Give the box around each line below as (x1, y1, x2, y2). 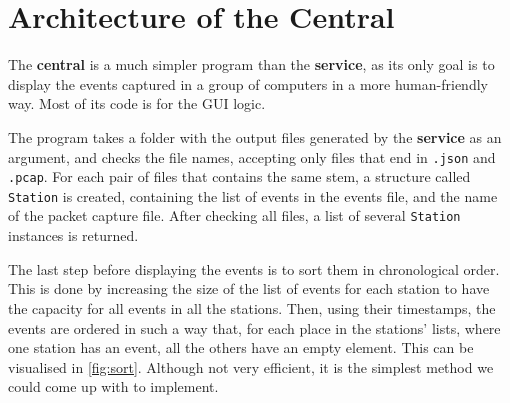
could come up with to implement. (8, 376, 219, 397)
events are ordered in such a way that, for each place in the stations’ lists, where (8, 317, 501, 338)
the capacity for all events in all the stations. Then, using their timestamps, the (8, 297, 496, 318)
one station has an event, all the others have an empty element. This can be (8, 337, 474, 358)
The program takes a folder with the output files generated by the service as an (8, 126, 502, 147)
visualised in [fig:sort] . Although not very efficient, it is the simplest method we (8, 356, 494, 377)
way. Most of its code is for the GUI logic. (8, 93, 266, 114)
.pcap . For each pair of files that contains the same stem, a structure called (8, 166, 471, 187)
